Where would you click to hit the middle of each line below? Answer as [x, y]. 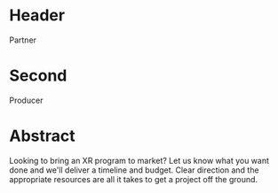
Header [37, 15]
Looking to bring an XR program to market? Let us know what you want [139, 160]
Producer [26, 100]
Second [38, 76]
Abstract [42, 136]
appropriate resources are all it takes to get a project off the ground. [134, 179]
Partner [23, 40]
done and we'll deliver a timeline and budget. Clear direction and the [134, 170]
